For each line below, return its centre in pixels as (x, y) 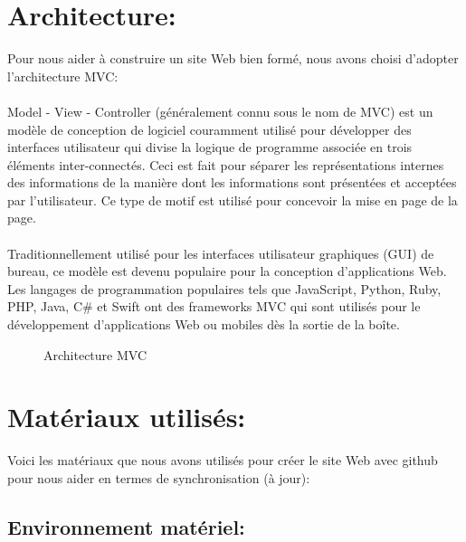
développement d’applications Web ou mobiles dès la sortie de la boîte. (204, 324)
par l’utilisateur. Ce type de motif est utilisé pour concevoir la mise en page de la (233, 200)
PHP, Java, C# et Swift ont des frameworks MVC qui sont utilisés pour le (214, 306)
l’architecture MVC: (63, 76)
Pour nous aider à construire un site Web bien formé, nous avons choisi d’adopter (233, 58)
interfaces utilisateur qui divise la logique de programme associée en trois (210, 147)
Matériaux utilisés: (127, 417)
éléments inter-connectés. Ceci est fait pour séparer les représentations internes (226, 164)
